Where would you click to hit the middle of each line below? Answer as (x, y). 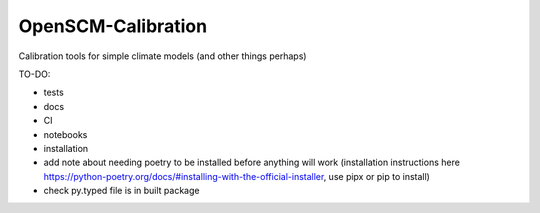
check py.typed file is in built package (121, 191)
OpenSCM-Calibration (113, 26)
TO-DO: (34, 74)
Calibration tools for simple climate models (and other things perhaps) (162, 56)
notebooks (65, 134)
